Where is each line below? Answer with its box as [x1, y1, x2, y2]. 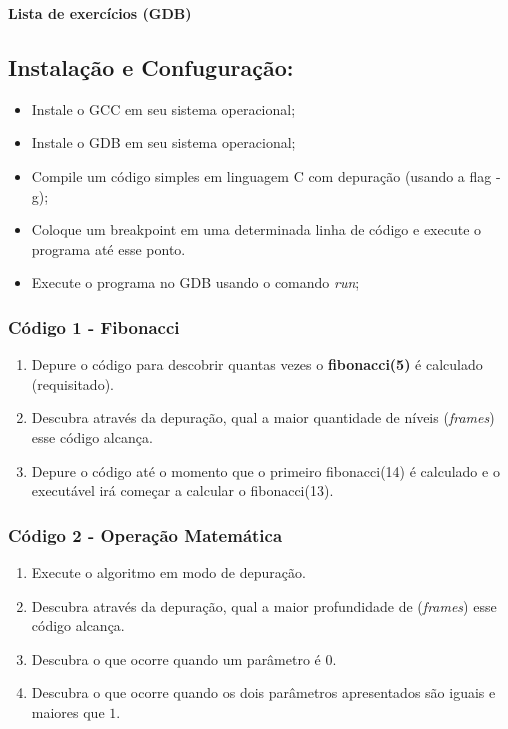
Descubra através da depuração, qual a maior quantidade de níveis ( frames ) [31, 407, 495, 428]
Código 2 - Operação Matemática [8, 522, 283, 547]
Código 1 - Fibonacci [8, 314, 180, 339]
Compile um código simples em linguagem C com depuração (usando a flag [31, 165, 492, 186]
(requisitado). [31, 373, 114, 394]
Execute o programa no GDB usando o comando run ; [31, 272, 360, 293]
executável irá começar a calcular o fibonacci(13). [31, 480, 334, 501]
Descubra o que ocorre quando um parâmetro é [31, 648, 321, 669]
